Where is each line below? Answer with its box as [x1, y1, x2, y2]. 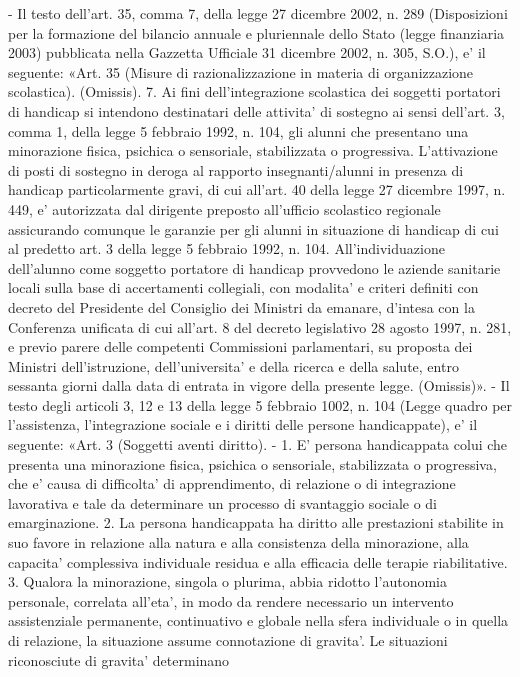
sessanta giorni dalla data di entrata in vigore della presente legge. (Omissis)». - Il [8, 375, 510, 396]
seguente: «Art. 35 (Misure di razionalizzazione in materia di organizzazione [8, 61, 474, 82]
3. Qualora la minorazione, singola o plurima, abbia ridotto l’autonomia [8, 571, 447, 592]
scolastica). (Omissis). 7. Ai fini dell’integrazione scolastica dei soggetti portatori [8, 81, 501, 102]
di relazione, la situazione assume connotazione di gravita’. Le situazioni [8, 630, 448, 650]
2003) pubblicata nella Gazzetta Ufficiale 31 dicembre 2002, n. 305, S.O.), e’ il [8, 42, 486, 63]
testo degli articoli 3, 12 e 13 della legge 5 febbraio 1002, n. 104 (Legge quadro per [8, 394, 513, 415]
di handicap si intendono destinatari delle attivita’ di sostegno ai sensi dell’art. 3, [8, 100, 505, 121]
